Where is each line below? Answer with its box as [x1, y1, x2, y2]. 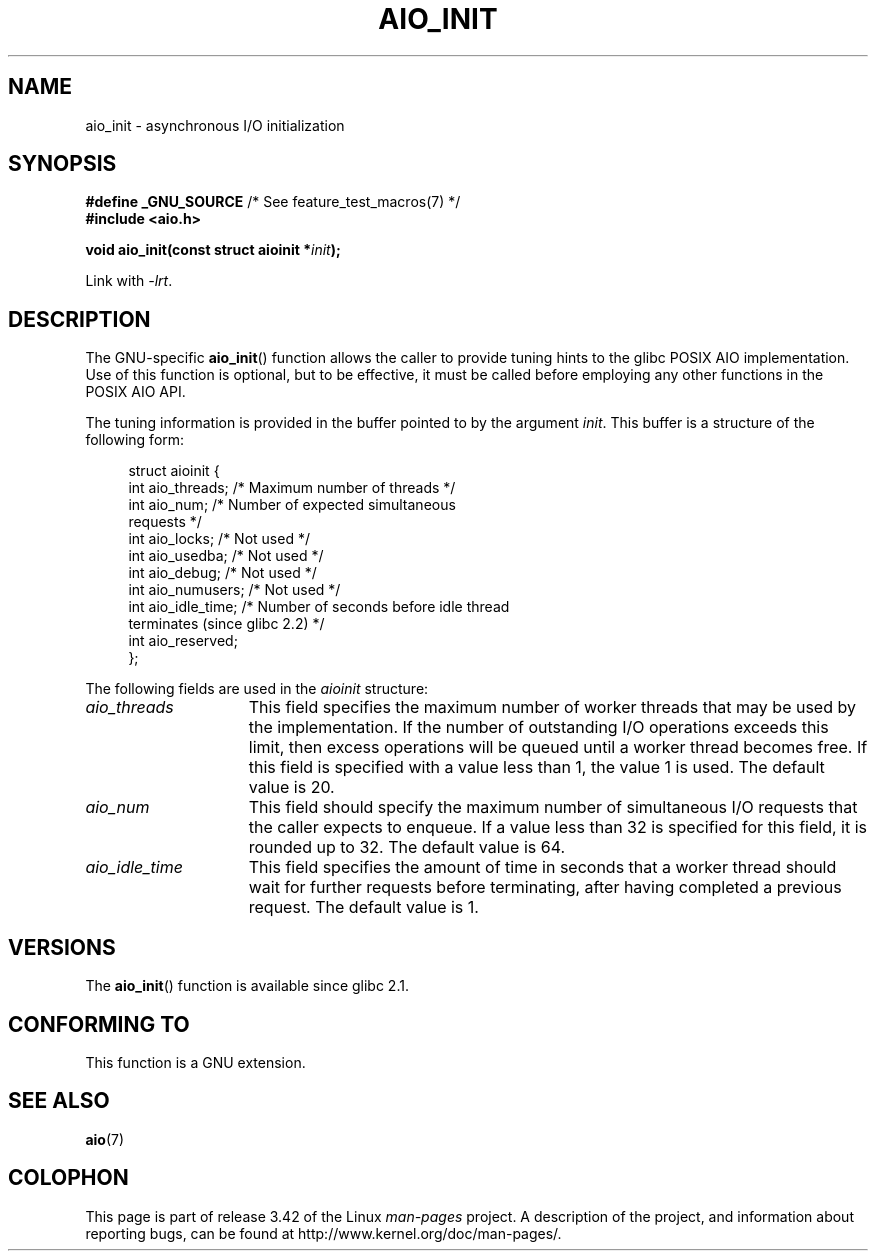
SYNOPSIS [8, 151, 117, 177]
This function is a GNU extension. [85, 1053, 306, 1071]
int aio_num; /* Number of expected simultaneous [128, 496, 456, 514]
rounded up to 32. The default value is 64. [248, 837, 566, 858]
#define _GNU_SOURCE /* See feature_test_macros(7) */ [85, 193, 461, 211]
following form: [85, 431, 185, 449]
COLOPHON [8, 1165, 129, 1191]
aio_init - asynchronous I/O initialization [85, 116, 345, 134]
